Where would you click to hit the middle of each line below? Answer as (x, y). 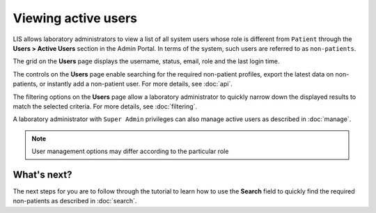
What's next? (42, 174)
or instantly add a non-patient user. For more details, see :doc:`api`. (136, 84)
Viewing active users (75, 18)
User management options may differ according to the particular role (130, 151)
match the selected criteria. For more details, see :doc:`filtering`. (105, 106)
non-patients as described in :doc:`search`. (75, 201)
